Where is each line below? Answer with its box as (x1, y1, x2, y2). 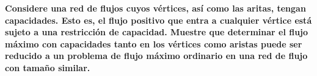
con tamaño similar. (5, 61, 90, 74)
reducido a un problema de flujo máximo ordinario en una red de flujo (5, 49, 308, 62)
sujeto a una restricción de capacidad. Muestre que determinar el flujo (5, 26, 308, 38)
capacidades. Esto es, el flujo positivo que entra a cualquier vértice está (5, 13, 312, 26)
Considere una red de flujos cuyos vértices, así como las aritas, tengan (5, 2, 306, 14)
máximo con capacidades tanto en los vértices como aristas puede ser (5, 37, 302, 50)
